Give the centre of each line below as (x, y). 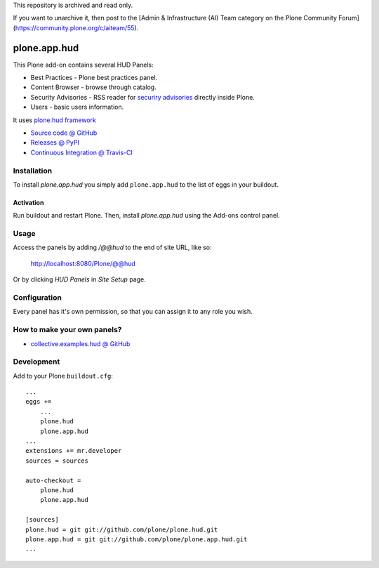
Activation (28, 202)
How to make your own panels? (67, 330)
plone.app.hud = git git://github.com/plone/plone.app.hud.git (137, 539)
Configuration (38, 298)
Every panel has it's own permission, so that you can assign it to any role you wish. (133, 312)
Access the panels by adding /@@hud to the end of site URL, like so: (112, 247)
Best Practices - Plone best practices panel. (94, 78)
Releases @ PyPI (55, 143)
